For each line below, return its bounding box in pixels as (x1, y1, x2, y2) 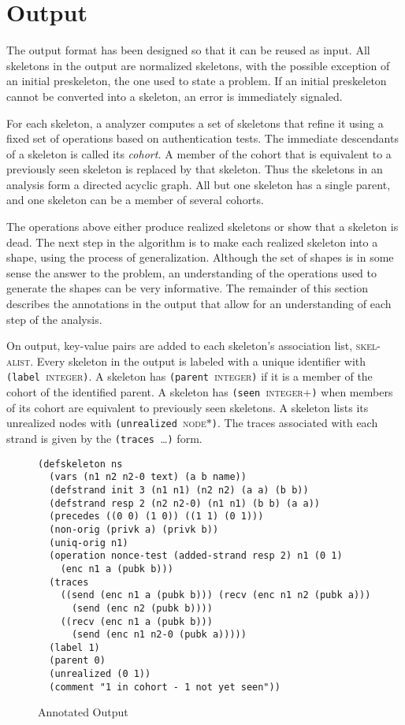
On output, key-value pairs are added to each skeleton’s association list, (6, 337, 353, 354)
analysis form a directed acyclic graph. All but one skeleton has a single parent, (6, 176, 391, 192)
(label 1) (49, 641, 100, 653)
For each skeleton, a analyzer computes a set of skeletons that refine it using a (6, 114, 384, 131)
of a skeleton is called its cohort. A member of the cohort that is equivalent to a (6, 145, 392, 162)
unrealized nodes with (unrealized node (6, 415, 206, 431)
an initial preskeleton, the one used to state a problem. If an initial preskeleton (6, 72, 387, 89)
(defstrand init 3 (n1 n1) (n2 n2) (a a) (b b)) (49, 484, 309, 496)
